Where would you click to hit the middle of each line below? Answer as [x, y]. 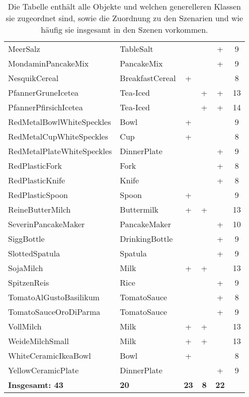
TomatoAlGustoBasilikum [54, 297]
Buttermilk [139, 209]
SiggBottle [26, 239]
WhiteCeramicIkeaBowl [50, 355]
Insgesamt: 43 [36, 385]
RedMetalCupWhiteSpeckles [58, 136]
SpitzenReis [29, 282]
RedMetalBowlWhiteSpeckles [60, 122]
